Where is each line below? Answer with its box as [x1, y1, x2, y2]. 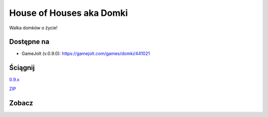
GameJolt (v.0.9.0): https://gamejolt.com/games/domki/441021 [21, 51, 150, 57]
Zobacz [9, 99, 33, 107]
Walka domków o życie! [9, 25, 58, 31]
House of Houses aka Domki [9, 7, 128, 18]
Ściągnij [9, 63, 35, 72]
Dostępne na [9, 38, 50, 46]
